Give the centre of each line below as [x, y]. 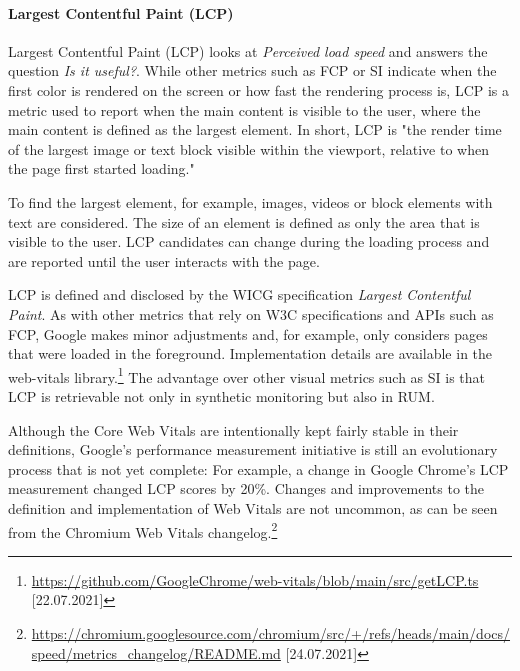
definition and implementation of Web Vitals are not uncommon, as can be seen [253, 507]
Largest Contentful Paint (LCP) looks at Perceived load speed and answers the [248, 50]
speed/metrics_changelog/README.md [156, 652]
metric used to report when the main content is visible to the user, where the [244, 109]
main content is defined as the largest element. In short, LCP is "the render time [255, 129]
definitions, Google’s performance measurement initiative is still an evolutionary [253, 449]
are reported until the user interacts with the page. [164, 260]
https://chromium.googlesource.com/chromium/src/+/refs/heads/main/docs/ [271, 632]
